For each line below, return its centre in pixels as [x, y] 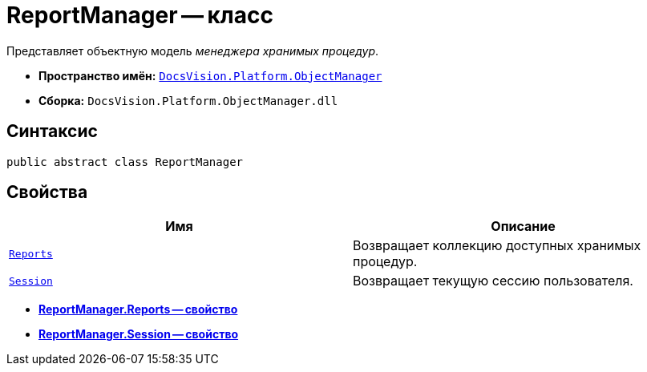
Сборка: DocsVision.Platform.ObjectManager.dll [188, 100]
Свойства [47, 192]
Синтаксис [52, 131]
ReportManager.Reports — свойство [138, 309]
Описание [523, 226]
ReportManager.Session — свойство [139, 334]
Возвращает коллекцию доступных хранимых [497, 246]
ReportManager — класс [140, 15]
